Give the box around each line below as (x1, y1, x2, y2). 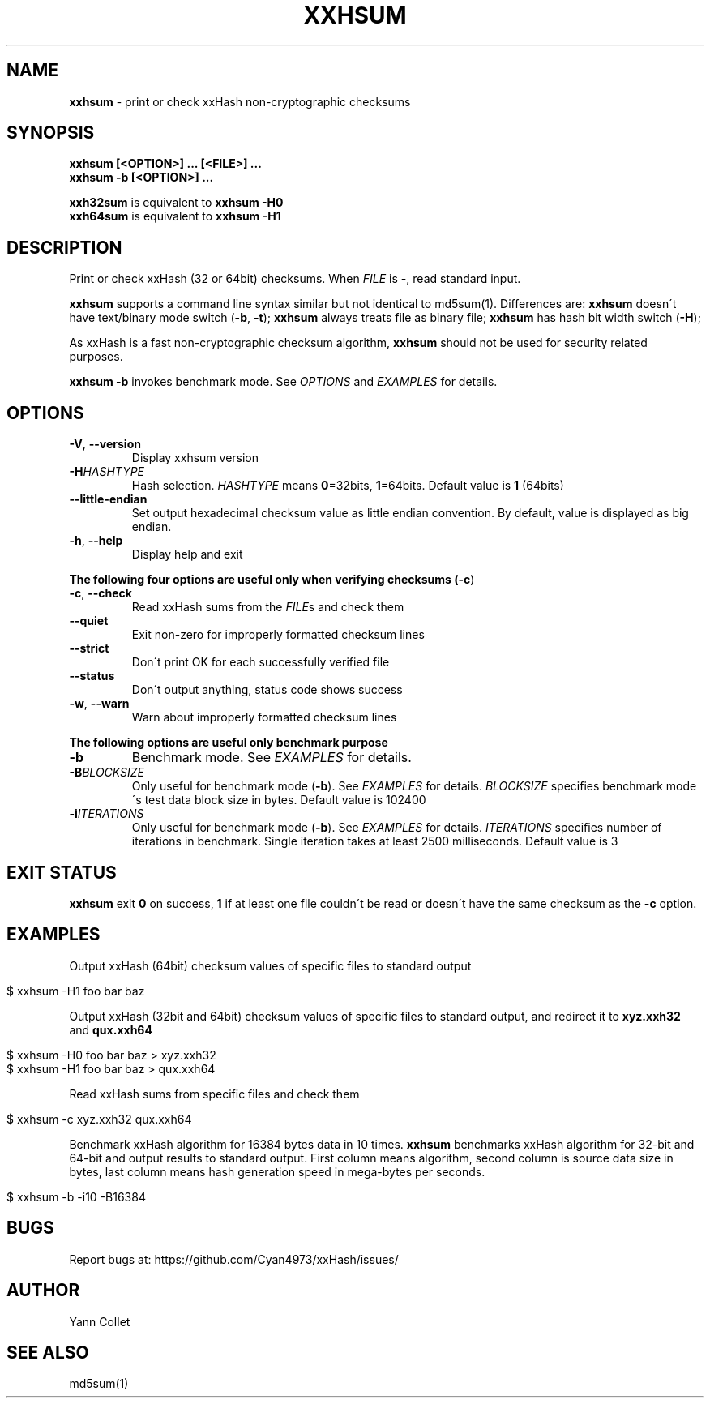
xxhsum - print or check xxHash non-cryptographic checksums (69, 94, 411, 109)
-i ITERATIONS (69, 807, 144, 821)
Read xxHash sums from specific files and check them (69, 1086, 360, 1101)
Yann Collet (69, 1314, 130, 1329)
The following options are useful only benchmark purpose (69, 735, 388, 750)
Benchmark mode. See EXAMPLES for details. (131, 749, 412, 766)
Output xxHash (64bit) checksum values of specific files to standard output (69, 958, 472, 973)
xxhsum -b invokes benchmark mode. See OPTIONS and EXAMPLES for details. (69, 375, 498, 389)
